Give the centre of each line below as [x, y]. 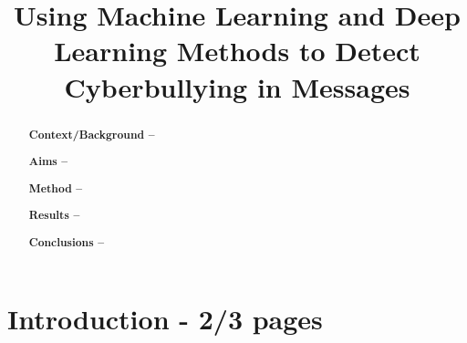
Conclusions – [66, 242]
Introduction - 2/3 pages [165, 319]
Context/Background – [92, 134]
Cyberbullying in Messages [237, 86]
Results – [54, 215]
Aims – [48, 161]
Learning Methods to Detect [237, 51]
